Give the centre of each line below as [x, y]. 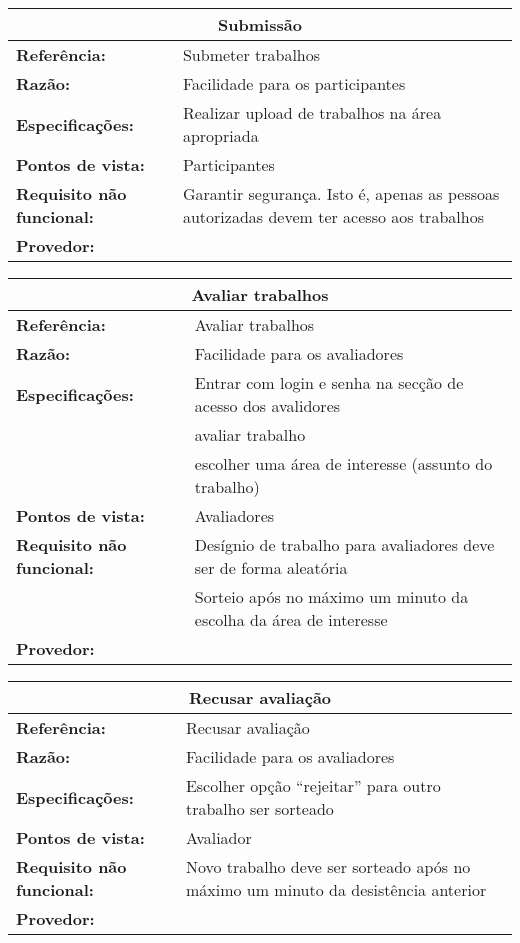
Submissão [260, 24]
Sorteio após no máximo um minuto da [331, 596]
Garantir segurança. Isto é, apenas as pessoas [341, 193]
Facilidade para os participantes [294, 83]
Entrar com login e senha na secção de [329, 382]
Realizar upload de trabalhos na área [312, 112]
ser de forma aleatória [271, 567]
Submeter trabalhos [251, 54]
